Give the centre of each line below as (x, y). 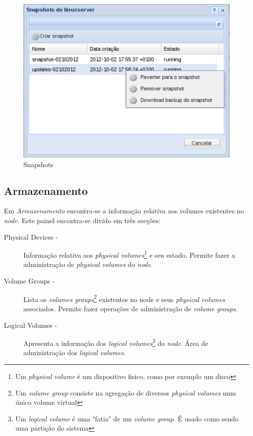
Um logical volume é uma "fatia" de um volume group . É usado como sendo (127, 418)
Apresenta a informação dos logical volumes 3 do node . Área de (116, 342)
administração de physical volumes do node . (88, 264)
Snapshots (38, 164)
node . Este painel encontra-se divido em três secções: (82, 220)
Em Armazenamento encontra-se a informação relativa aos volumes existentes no (124, 211)
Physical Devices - (31, 237)
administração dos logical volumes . (74, 352)
